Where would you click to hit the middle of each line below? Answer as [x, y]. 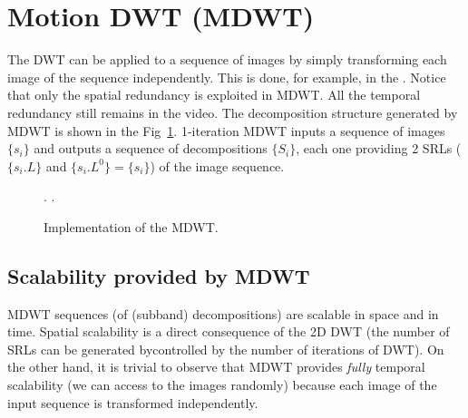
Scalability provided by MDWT [159, 275]
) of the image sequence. [217, 165]
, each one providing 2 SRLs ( [379, 148]
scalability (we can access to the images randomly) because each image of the [222, 385]
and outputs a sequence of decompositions [151, 148]
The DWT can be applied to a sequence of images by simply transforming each [227, 59]
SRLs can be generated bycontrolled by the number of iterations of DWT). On [226, 349]
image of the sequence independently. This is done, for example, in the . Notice [227, 77]
